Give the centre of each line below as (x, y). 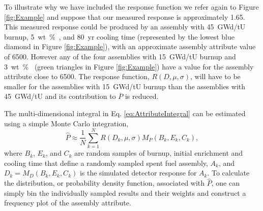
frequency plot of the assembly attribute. (68, 203)
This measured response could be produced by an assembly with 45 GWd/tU (125, 27)
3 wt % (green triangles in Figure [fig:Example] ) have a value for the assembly (129, 66)
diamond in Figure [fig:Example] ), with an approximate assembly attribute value (130, 46)
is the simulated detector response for (138, 173)
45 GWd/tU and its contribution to (60, 96)
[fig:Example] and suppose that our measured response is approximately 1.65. (125, 16)
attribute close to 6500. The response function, (77, 76)
